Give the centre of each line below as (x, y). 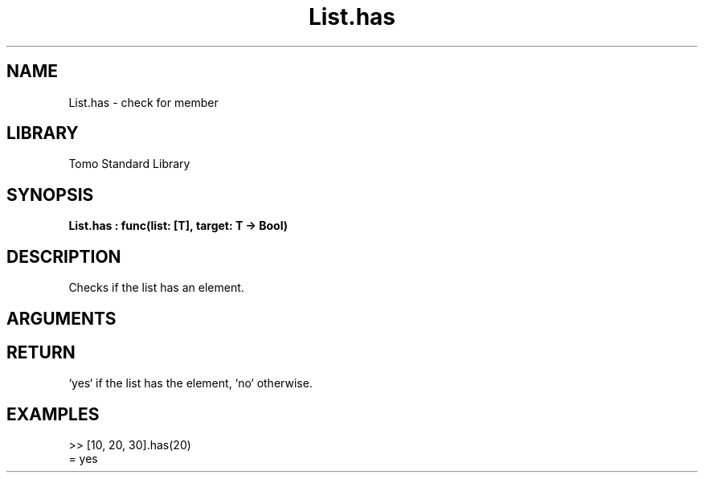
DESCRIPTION (64, 256)
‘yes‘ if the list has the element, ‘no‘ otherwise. (190, 383)
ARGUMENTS (61, 318)
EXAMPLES (53, 414)
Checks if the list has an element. (156, 288)
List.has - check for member (143, 102)
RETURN (41, 352)
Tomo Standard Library (129, 164)
